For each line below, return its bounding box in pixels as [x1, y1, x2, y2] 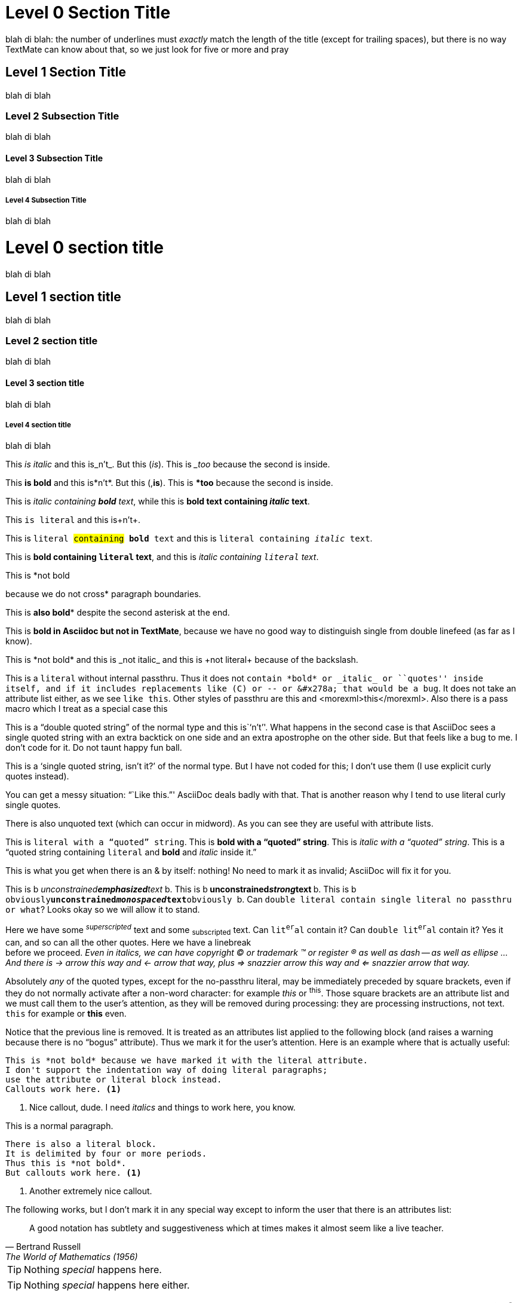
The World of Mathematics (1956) [5, 1251, 138, 1262]
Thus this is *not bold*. [5, 1158, 127, 1168]
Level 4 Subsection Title [5, 195, 87, 204]
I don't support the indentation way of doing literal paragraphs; [5, 1065, 328, 1075]
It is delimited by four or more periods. [5, 1148, 207, 1158]
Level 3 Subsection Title [5, 152, 103, 163]
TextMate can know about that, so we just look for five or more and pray [5, 44, 289, 54]
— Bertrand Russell [5, 1241, 81, 1252]
